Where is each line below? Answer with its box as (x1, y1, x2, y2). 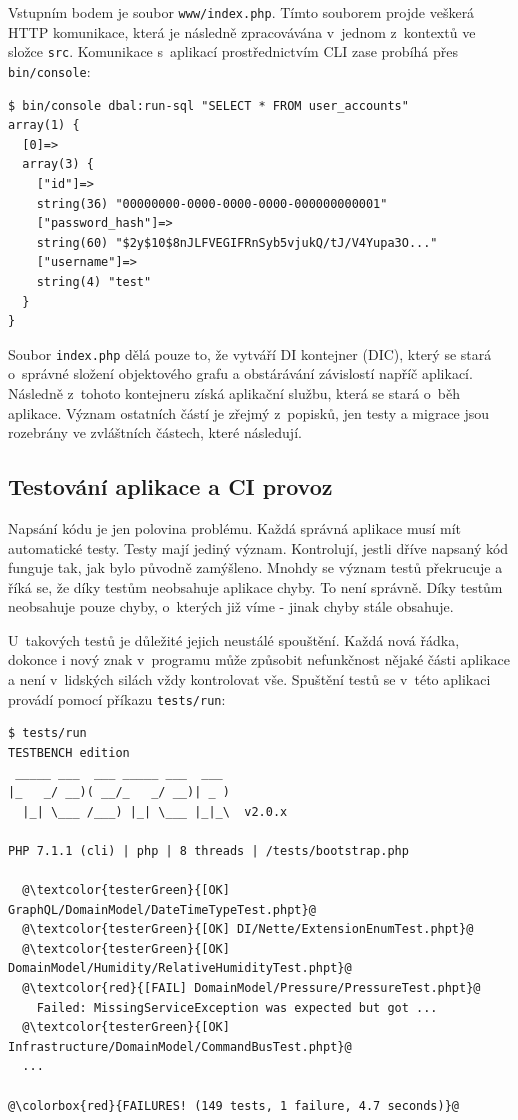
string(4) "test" (36, 274, 152, 289)
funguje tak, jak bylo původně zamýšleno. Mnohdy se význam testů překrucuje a (8, 557, 503, 578)
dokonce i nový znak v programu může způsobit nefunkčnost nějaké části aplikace (8, 649, 510, 670)
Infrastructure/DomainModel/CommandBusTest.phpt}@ (8, 1039, 352, 1054)
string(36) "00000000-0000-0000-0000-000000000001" (36, 196, 388, 211)
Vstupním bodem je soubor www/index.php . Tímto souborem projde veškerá (8, 2, 475, 22)
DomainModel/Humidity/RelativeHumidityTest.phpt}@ (8, 961, 352, 976)
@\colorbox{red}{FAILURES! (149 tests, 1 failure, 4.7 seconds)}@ (8, 1098, 460, 1113)
